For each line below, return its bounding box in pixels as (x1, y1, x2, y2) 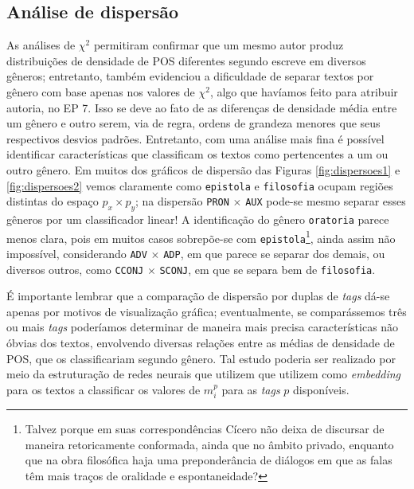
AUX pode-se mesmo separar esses (245, 193, 406, 209)
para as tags (221, 381, 280, 397)
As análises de (6, 37, 76, 53)
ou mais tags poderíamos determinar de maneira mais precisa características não (6, 319, 399, 335)
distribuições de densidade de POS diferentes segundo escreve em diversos (6, 52, 366, 68)
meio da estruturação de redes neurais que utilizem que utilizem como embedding (6, 366, 401, 382)
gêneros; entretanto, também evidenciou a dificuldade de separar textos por (6, 68, 374, 84)
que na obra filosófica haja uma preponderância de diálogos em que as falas (25, 452, 393, 468)
